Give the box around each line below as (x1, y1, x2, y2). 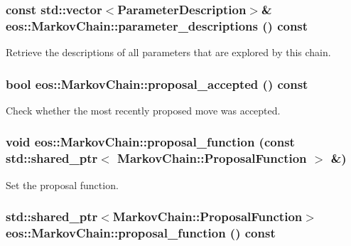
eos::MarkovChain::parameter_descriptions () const (6, 16, 308, 34)
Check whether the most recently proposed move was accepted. (6, 102, 281, 117)
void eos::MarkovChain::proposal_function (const (6, 133, 295, 151)
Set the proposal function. (6, 177, 119, 192)
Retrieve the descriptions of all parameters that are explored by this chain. (6, 45, 331, 60)
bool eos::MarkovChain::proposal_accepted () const (6, 75, 308, 92)
